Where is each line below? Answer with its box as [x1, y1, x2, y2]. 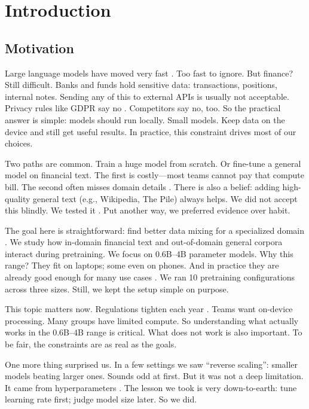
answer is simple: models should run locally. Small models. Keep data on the [5, 113, 285, 126]
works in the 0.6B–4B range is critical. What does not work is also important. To [5, 326, 302, 338]
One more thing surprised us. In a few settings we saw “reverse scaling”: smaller [5, 358, 298, 370]
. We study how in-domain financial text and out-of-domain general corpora [5, 236, 283, 248]
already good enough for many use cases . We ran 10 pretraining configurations [5, 271, 295, 283]
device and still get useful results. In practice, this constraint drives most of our [5, 125, 296, 138]
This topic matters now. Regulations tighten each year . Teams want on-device [5, 303, 293, 315]
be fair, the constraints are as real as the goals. [5, 338, 177, 350]
